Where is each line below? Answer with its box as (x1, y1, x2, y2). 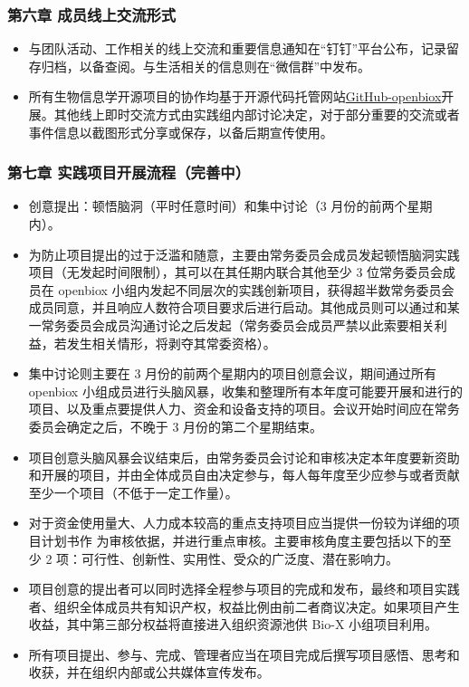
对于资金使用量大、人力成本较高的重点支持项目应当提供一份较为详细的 (28, 513, 447, 532)
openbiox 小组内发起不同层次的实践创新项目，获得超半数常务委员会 (58, 280, 455, 299)
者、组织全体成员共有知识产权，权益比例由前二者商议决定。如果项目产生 (28, 596, 460, 615)
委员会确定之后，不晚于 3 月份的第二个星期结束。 (28, 416, 323, 435)
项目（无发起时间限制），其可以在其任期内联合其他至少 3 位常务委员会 (28, 262, 444, 281)
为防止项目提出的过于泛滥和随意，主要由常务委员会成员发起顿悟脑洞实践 (28, 244, 460, 263)
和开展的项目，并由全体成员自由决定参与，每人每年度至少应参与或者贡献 (28, 465, 460, 484)
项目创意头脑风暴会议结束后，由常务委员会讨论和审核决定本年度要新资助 (28, 447, 460, 466)
